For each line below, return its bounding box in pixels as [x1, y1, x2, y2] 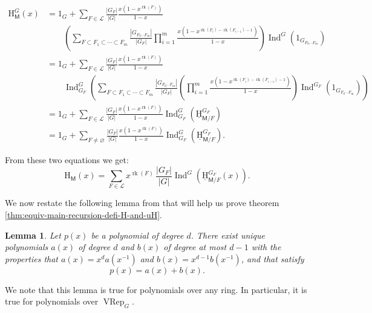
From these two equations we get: [5, 153, 129, 166]
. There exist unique [191, 228, 265, 241]
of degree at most [163, 240, 227, 253]
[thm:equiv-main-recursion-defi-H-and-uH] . [5, 208, 162, 221]
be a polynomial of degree [91, 228, 184, 241]
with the [251, 240, 281, 253]
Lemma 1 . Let [5, 228, 61, 241]
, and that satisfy [241, 252, 304, 265]
